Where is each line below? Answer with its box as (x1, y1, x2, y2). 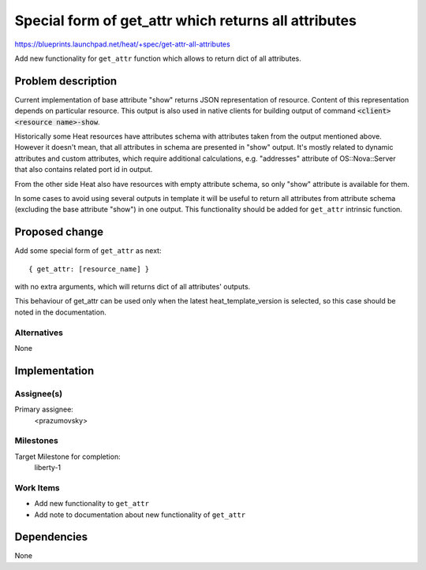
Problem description (14, 74, 118, 88)
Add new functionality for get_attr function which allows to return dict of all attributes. (14, 54, 301, 63)
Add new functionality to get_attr (34, 499, 150, 509)
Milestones (14, 435, 58, 446)
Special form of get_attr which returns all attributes (14, 12, 357, 29)
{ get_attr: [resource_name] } (28, 264, 150, 274)
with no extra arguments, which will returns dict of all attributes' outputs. (14, 282, 251, 292)
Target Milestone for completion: (14, 452, 121, 461)
